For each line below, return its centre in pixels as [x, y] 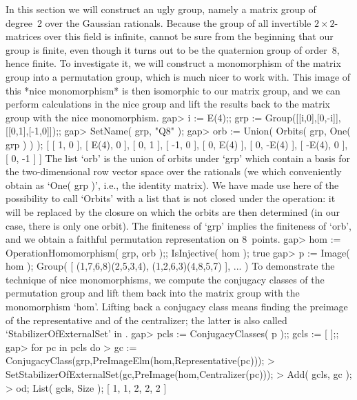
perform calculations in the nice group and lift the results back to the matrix [168, 104]
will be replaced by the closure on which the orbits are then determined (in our [173, 211]
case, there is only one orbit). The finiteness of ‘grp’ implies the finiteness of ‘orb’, [178, 225]
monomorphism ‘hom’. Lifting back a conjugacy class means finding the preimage [177, 307]
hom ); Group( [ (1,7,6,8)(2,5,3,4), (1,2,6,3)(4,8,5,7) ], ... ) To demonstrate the [170, 266]
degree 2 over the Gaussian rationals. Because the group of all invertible [159, 22]
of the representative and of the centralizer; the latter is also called [146, 320]
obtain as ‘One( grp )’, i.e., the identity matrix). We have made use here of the [172, 184]
